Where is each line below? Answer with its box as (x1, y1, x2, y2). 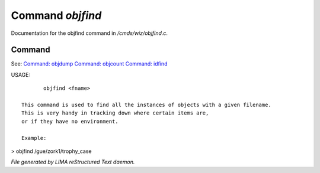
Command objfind (11, 9, 102, 22)
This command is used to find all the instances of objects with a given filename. (21, 102, 272, 109)
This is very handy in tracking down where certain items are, (21, 110, 209, 116)
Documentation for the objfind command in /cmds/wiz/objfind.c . (11, 30, 168, 37)
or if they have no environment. (21, 118, 119, 125)
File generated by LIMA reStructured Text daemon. (11, 158, 135, 165)
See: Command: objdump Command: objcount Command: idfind (11, 60, 168, 67)
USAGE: (11, 71, 31, 78)
